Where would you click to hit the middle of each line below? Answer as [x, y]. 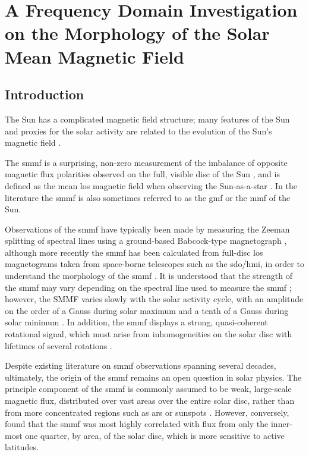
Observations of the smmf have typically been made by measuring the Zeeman [147, 229]
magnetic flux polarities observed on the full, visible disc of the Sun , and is [142, 174]
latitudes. [22, 447]
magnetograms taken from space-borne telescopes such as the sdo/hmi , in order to [154, 264]
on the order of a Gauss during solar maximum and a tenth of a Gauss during [147, 310]
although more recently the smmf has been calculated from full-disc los [134, 252]
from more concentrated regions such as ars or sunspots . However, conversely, [147, 412]
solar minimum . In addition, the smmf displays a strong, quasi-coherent [136, 322]
